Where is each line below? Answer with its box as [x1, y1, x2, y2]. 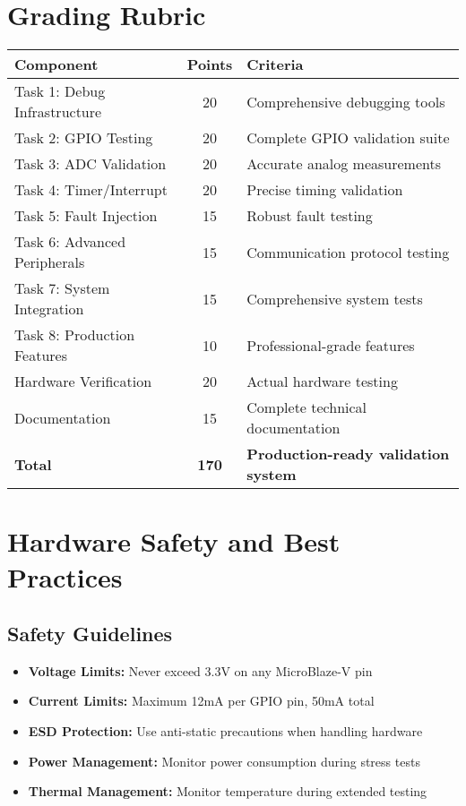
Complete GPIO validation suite [246, 127, 450, 149]
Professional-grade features [246, 334, 415, 356]
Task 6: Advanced [14, 231, 126, 253]
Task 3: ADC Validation [14, 153, 167, 175]
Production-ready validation [246, 443, 450, 465]
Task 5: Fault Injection [14, 205, 158, 227]
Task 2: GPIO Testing [14, 127, 153, 149]
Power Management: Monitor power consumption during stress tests [28, 751, 420, 770]
